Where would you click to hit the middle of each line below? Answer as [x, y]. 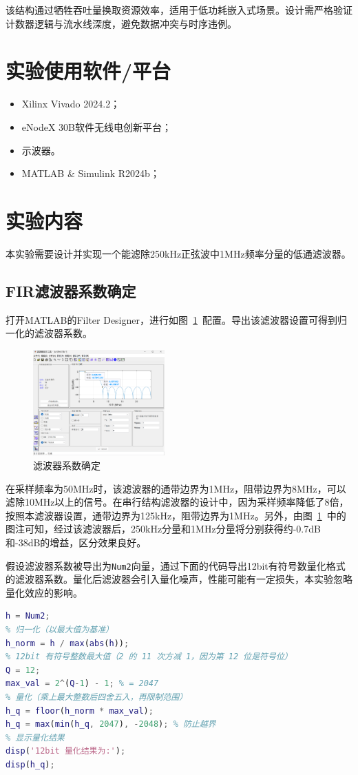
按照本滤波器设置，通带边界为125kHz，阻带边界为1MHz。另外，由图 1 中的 [176, 515]
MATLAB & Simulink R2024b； [91, 173]
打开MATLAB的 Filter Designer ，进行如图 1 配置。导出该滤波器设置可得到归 [176, 319]
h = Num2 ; [28, 616]
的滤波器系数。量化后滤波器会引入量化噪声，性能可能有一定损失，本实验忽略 [179, 579]
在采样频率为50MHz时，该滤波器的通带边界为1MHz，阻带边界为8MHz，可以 [176, 488]
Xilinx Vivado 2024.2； [71, 104]
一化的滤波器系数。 [49, 333]
